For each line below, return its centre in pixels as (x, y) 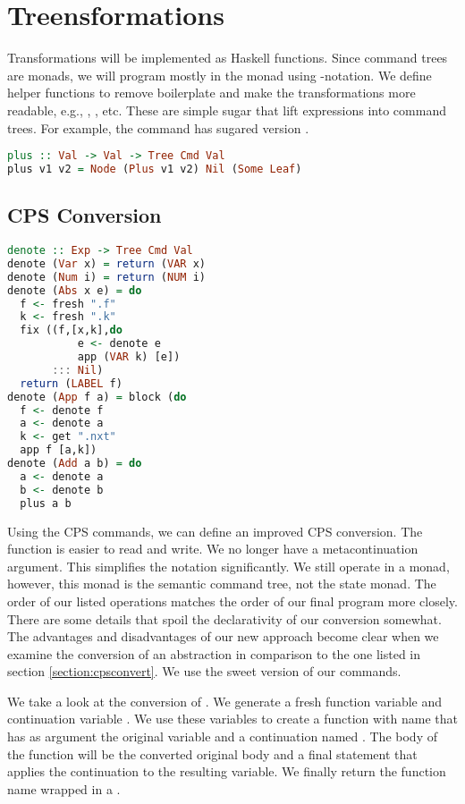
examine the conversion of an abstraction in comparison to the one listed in (214, 653)
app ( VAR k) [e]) (129, 357)
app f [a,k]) (59, 450)
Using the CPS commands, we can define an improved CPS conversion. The (215, 531)
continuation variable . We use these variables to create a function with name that (232, 719)
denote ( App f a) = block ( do (97, 397)
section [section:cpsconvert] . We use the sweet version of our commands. (204, 671)
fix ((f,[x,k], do (71, 330)
